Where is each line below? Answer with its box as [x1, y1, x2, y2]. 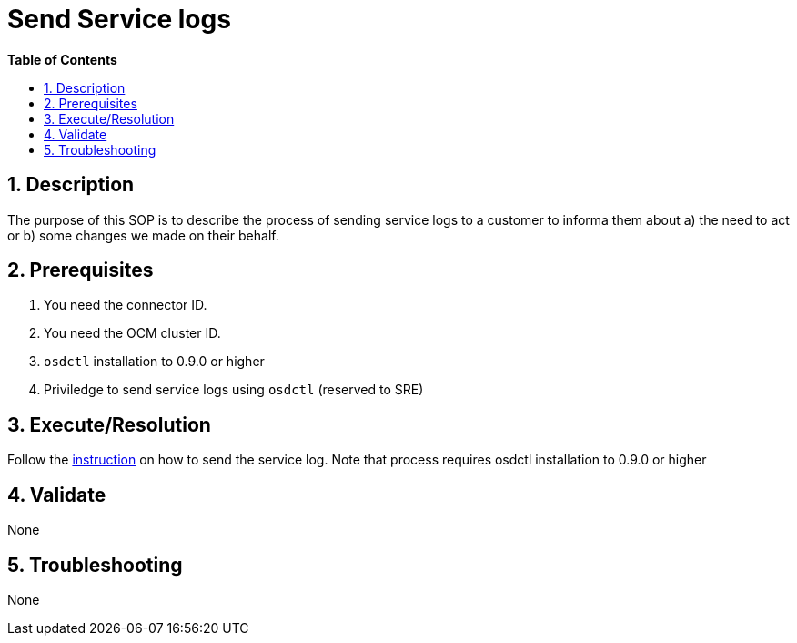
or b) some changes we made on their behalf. [7, 227, 279, 243]
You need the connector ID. [44, 297, 207, 313]
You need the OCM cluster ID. [44, 325, 221, 342]
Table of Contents [7, 51, 117, 67]
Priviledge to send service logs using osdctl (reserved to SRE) [44, 382, 424, 398]
